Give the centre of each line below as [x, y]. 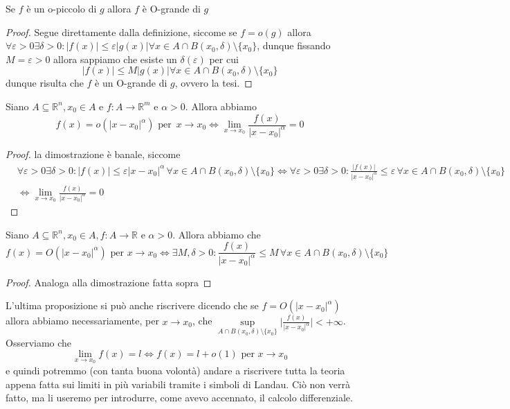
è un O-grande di [131, 83]
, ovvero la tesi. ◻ [213, 83]
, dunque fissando [294, 45]
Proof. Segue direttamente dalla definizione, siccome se [121, 32]
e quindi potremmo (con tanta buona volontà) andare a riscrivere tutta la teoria [175, 370]
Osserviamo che [39, 342]
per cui [224, 59]
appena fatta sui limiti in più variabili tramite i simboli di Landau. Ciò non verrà [178, 384]
